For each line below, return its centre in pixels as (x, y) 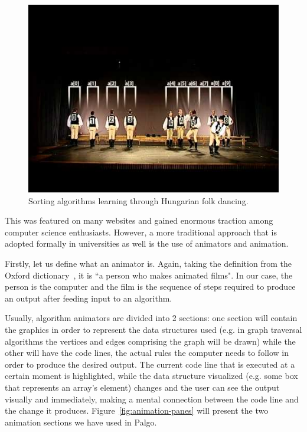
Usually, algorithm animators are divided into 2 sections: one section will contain (151, 318)
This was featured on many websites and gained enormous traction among (139, 220)
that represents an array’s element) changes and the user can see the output (142, 387)
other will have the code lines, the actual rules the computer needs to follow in (147, 353)
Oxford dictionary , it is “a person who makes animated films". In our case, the (149, 275)
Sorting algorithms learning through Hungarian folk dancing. (138, 200)
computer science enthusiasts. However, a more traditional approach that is (141, 232)
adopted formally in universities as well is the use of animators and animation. (147, 243)
